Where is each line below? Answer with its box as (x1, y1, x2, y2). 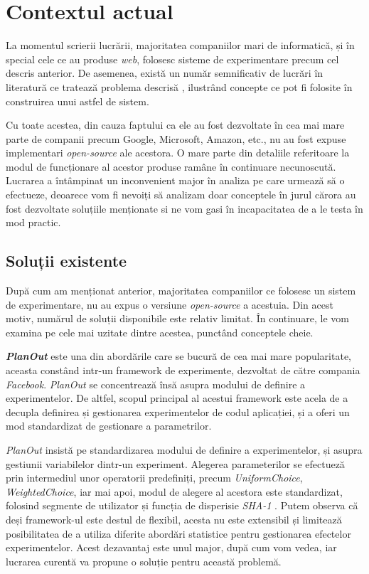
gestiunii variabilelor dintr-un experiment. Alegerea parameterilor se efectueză (6, 456, 345, 471)
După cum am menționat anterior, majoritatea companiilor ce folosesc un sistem (6, 283, 356, 298)
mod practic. (6, 215, 61, 230)
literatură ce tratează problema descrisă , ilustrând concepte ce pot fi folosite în (6, 79, 353, 94)
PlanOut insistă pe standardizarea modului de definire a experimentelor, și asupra (6, 442, 363, 457)
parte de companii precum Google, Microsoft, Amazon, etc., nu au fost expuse (6, 131, 346, 146)
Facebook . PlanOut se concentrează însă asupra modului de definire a (6, 376, 306, 391)
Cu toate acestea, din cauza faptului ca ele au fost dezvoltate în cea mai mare (6, 117, 345, 132)
